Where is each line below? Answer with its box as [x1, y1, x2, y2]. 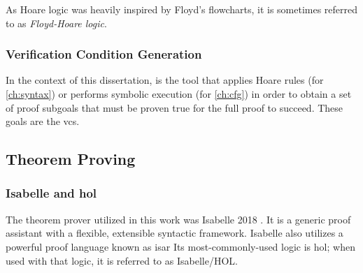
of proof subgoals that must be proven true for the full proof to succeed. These [6, 100, 343, 115]
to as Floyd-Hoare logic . [6, 15, 107, 30]
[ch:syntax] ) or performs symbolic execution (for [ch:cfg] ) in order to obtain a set [6, 87, 352, 101]
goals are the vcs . [6, 114, 80, 128]
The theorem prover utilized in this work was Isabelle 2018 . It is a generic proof [6, 212, 351, 226]
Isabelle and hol [6, 184, 97, 202]
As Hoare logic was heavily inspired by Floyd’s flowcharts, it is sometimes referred [6, 2, 358, 16]
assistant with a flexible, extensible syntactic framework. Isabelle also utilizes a [6, 226, 343, 240]
